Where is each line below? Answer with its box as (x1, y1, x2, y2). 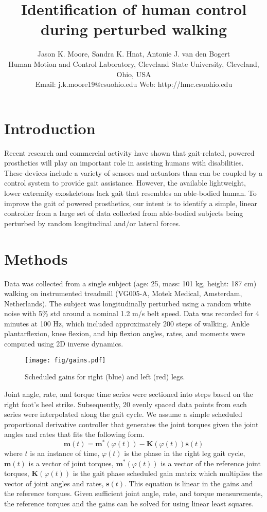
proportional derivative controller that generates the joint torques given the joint (4, 418, 259, 429)
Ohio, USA (116, 68, 151, 79)
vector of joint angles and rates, (4, 478, 104, 488)
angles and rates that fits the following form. (4, 429, 145, 440)
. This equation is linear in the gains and (124, 478, 253, 488)
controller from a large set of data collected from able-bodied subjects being (4, 208, 243, 218)
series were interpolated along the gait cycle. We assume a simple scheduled (4, 409, 242, 419)
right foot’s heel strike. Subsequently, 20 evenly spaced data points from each (4, 398, 247, 409)
